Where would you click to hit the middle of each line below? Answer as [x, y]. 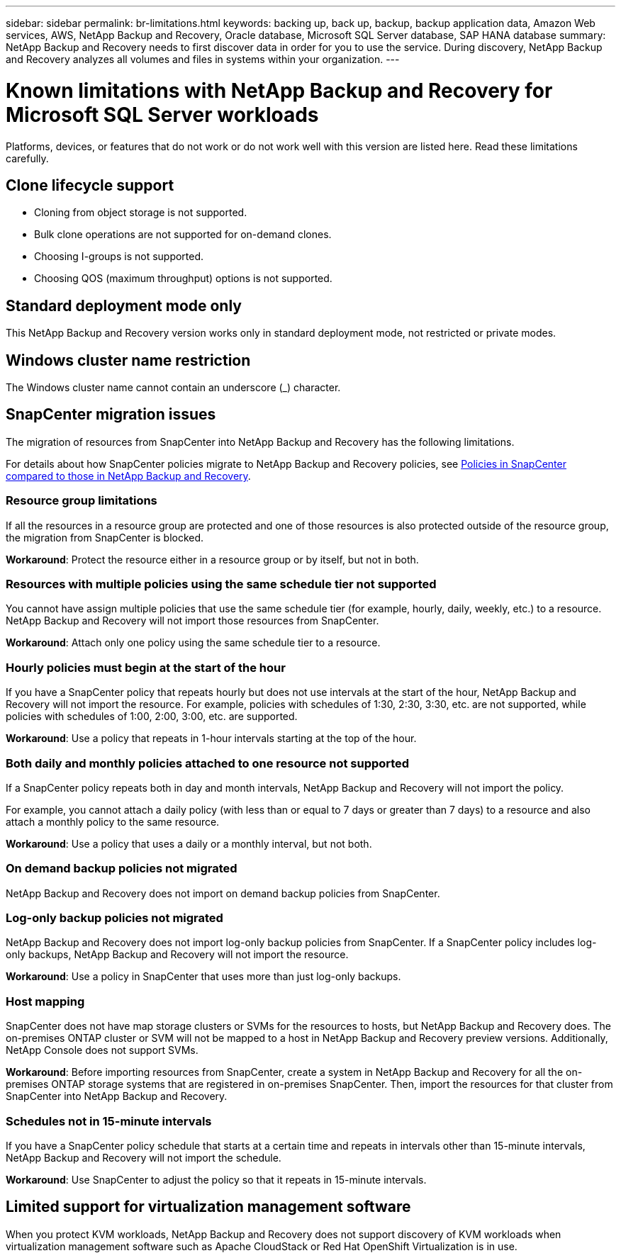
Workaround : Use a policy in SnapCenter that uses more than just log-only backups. [203, 977]
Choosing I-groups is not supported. [119, 257]
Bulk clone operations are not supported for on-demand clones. [183, 235]
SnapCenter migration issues [111, 415]
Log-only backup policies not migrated [114, 918]
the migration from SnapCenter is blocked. [105, 537]
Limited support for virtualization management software [208, 1207]
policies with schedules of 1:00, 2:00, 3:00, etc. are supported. [152, 717]
